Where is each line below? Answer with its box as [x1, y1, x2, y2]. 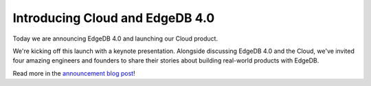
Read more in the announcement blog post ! [12, 69, 135, 77]
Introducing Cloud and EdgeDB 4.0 [12, 10, 215, 25]
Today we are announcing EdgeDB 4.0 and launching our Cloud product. [12, 34, 218, 43]
